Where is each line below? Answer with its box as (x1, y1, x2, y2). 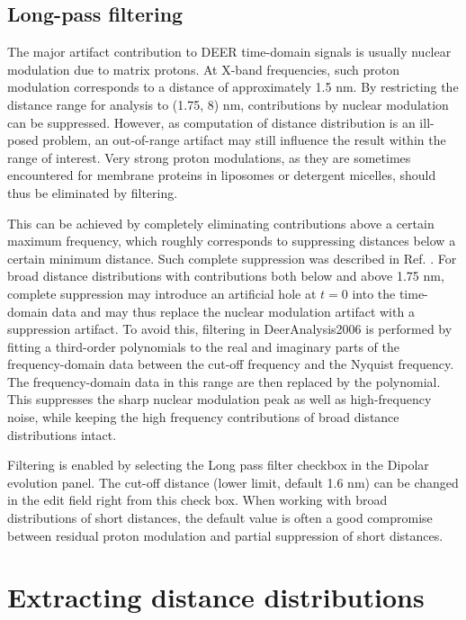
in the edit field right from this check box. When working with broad (7, 490, 388, 509)
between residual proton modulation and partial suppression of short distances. (7, 526, 444, 544)
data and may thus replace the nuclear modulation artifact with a (51, 301, 415, 320)
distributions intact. (7, 425, 117, 444)
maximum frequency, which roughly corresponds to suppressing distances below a (7, 231, 456, 250)
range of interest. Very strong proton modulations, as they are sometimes (7, 148, 411, 166)
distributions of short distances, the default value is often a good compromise (7, 508, 433, 527)
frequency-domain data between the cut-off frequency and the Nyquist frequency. (7, 355, 454, 373)
